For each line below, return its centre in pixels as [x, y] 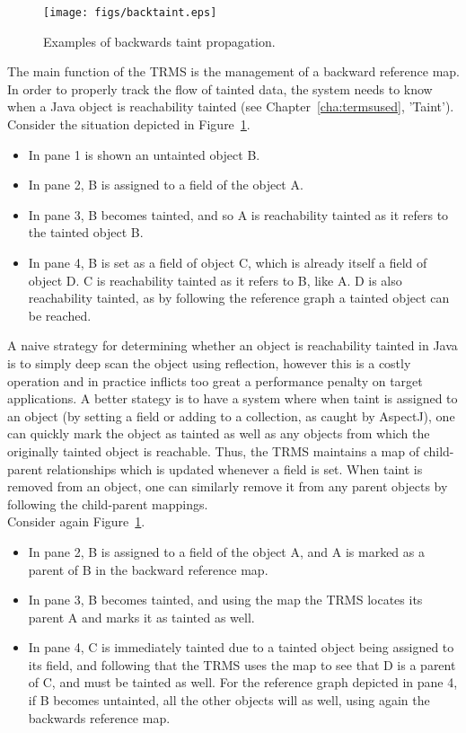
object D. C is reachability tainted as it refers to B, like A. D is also [215, 280]
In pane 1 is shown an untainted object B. [144, 154]
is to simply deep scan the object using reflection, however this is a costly [209, 362]
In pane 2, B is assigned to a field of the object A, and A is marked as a [226, 551]
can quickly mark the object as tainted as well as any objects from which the [219, 433]
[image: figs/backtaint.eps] [130, 13]
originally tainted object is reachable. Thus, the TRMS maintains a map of [214, 450]
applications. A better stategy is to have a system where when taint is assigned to [233, 398]
